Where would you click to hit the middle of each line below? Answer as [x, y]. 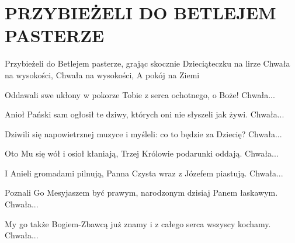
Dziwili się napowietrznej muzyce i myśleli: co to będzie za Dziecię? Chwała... [143, 133]
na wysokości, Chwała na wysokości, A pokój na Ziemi [102, 74]
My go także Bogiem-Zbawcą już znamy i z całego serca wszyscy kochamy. [138, 223]
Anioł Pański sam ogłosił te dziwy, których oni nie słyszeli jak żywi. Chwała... [145, 114]
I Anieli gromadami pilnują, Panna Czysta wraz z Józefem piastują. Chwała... [144, 173]
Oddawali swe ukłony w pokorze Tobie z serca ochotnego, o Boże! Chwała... [140, 94]
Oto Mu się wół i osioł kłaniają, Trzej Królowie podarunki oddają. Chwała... [142, 153]
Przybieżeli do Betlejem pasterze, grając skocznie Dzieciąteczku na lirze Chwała [147, 63]
